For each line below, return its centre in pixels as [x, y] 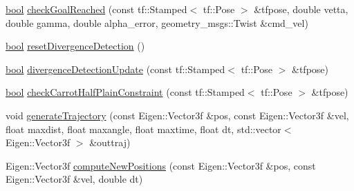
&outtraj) [110, 142]
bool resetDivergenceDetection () [75, 46]
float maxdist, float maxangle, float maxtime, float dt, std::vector [143, 129]
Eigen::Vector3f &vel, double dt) [74, 179]
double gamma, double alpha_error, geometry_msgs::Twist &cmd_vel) [157, 22]
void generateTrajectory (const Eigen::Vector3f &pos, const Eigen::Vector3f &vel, [177, 115]
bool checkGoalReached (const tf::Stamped [96, 9]
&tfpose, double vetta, [301, 9]
